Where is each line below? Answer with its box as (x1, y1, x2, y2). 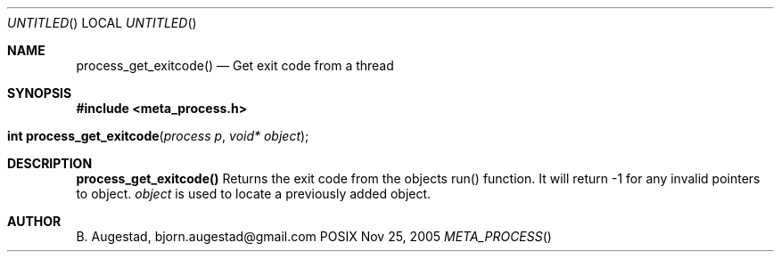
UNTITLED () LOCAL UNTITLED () (7, 15, 197, 30)
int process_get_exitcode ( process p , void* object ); (7, 128, 309, 143)
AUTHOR (7, 214, 62, 229)
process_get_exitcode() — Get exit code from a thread (76, 58, 394, 73)
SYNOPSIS (7, 85, 72, 101)
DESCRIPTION (7, 156, 93, 171)
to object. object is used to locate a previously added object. (76, 186, 432, 201)
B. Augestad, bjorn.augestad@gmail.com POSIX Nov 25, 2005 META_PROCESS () (76, 229, 552, 244)
